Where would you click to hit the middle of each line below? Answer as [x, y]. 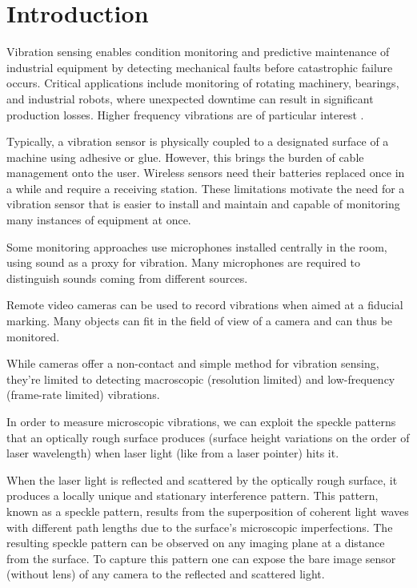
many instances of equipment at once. [99, 220]
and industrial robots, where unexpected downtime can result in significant [190, 98]
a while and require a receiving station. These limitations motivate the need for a [206, 188]
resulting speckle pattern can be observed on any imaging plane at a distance [196, 543]
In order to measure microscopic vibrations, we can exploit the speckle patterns [201, 421]
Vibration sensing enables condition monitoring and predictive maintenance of [198, 52]
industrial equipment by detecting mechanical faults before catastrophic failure [200, 67]
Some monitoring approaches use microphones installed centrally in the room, [197, 246]
